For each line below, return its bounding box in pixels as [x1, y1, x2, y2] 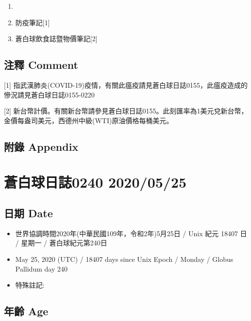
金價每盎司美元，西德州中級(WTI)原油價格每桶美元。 [4, 115, 173, 125]
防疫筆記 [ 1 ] [15, 17, 50, 27]
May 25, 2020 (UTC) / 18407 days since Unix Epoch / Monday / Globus [15, 254, 234, 264]
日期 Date [4, 205, 53, 220]
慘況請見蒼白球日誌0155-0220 [4, 89, 95, 99]
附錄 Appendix [4, 139, 79, 154]
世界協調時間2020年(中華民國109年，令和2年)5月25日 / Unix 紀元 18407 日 [15, 228, 247, 238]
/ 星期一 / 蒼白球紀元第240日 [15, 238, 107, 248]
